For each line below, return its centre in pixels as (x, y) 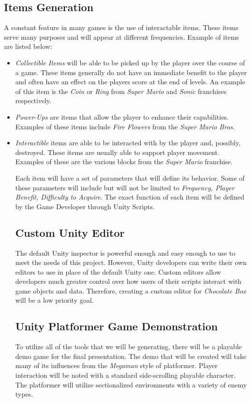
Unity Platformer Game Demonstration (117, 326)
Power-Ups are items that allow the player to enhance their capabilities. (122, 116)
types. (24, 394)
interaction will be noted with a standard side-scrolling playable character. (125, 375)
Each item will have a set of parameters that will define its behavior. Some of (130, 178)
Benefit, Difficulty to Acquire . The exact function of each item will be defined (130, 197)
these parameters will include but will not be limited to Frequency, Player (125, 187)
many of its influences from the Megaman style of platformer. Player (116, 365)
